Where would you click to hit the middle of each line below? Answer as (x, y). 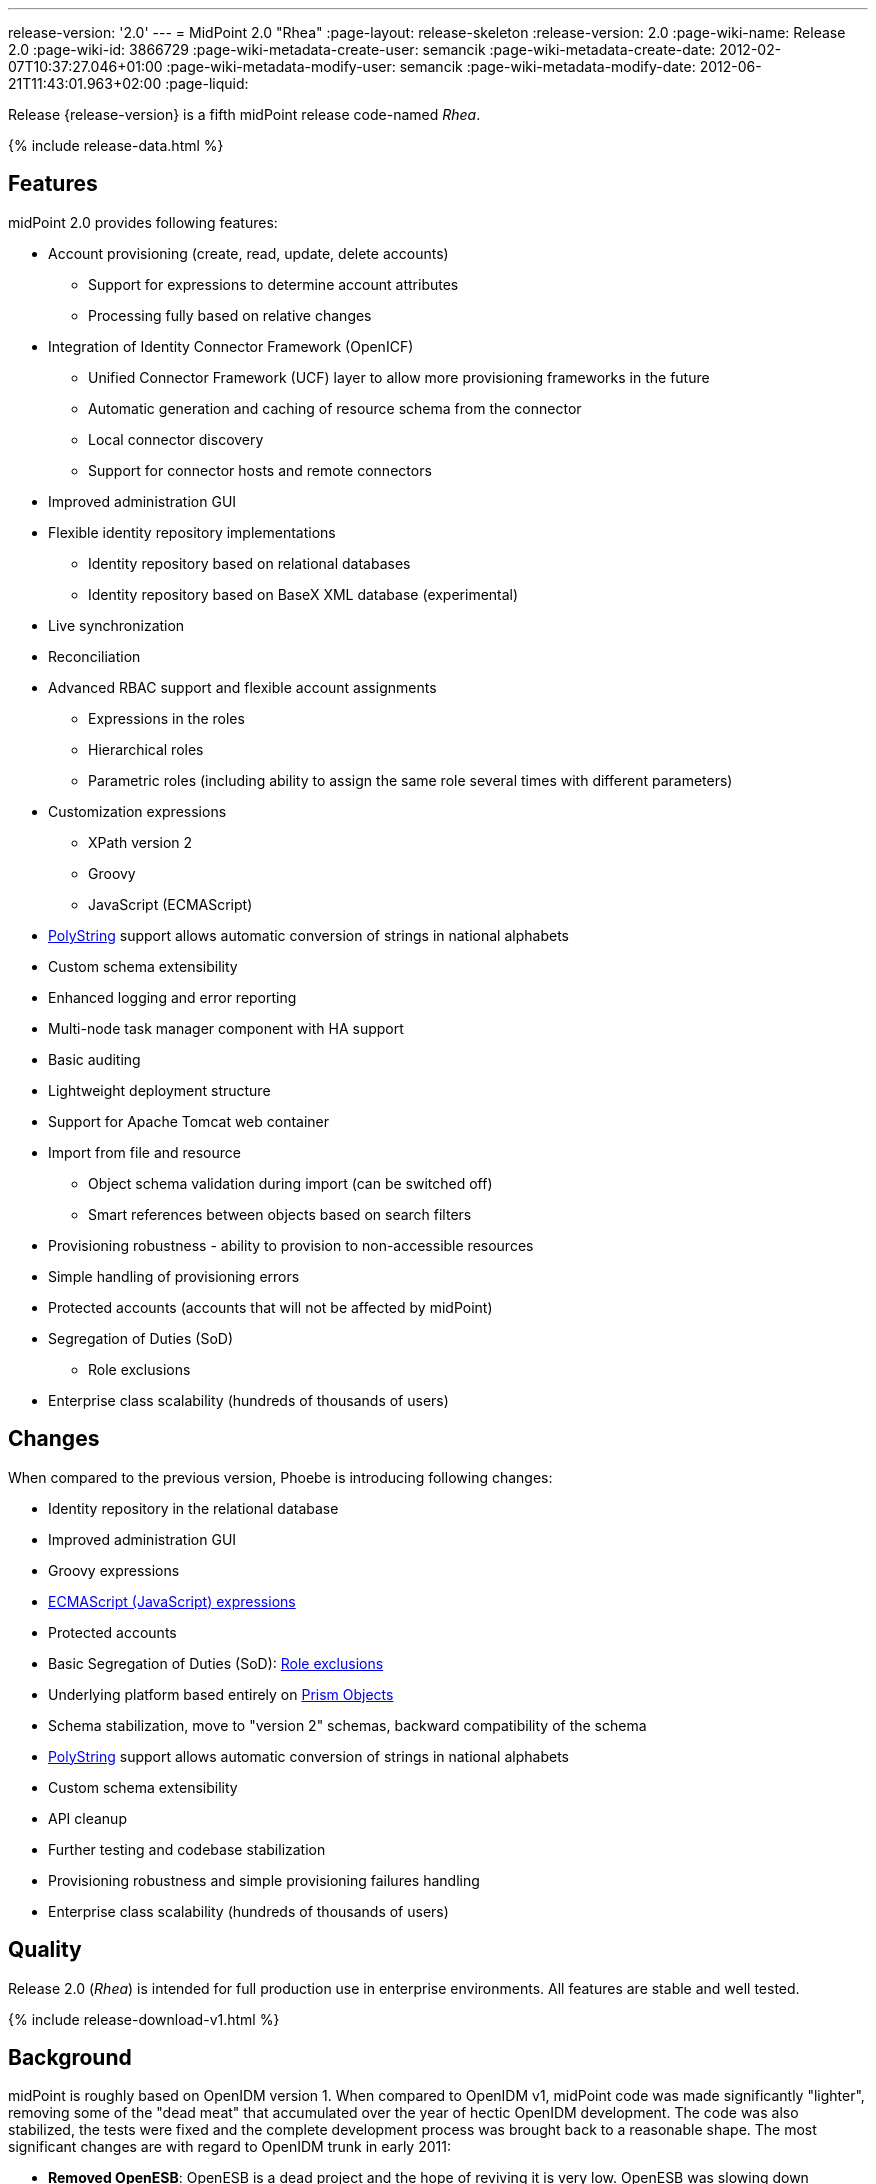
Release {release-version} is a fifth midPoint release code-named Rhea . (244, 114)
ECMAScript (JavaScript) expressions (172, 1601)
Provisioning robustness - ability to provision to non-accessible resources (291, 1245)
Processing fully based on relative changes (230, 315)
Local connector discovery (176, 439)
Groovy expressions (114, 1570)
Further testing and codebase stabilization (187, 1849)
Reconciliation (94, 656)
